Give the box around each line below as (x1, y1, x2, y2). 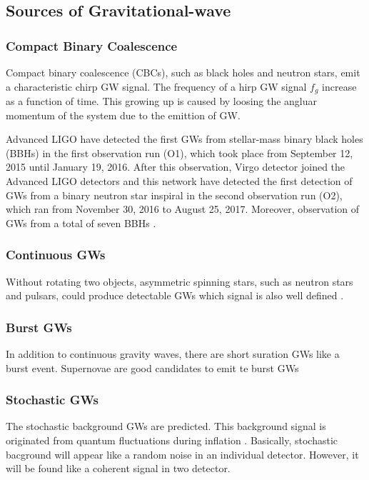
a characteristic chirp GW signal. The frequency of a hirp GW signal (6, 79, 307, 94)
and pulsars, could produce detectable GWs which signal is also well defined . (6, 288, 344, 303)
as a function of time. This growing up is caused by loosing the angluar (6, 94, 318, 109)
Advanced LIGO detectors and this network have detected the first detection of (6, 174, 353, 189)
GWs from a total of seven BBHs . (6, 215, 156, 230)
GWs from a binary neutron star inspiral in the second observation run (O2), (6, 187, 343, 202)
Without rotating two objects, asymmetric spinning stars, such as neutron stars (6, 274, 353, 289)
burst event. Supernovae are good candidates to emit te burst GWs (6, 360, 299, 375)
